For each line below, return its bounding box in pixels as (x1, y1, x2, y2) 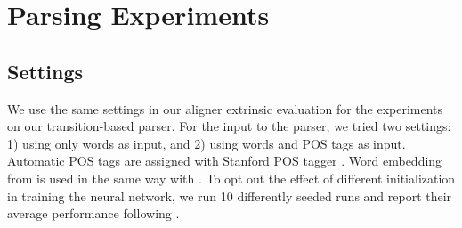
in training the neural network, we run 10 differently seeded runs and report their (7, 186, 452, 205)
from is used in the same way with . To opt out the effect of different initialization (7, 168, 456, 187)
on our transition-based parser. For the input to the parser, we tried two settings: (7, 117, 451, 135)
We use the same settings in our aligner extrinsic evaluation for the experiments (7, 99, 443, 118)
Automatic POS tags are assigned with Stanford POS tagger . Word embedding (7, 151, 442, 170)
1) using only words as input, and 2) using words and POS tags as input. (7, 134, 406, 152)
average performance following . (7, 204, 180, 223)
